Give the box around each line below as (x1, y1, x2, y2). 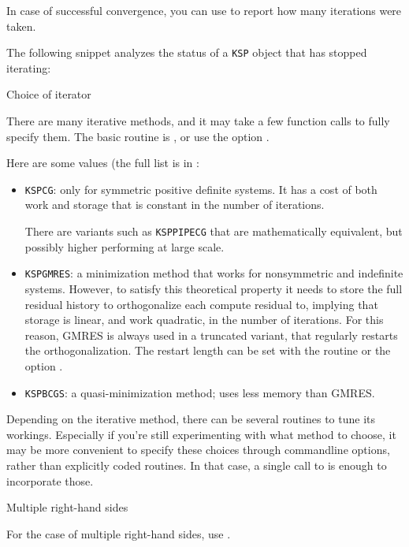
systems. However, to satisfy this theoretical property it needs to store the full (24, 280, 403, 296)
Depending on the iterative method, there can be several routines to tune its (6, 411, 376, 427)
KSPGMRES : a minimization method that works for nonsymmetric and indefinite (24, 265, 403, 281)
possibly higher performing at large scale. (24, 238, 225, 255)
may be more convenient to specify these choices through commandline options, (6, 441, 390, 458)
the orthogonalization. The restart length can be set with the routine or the (24, 342, 391, 359)
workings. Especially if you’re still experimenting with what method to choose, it (6, 426, 396, 442)
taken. (6, 17, 36, 34)
